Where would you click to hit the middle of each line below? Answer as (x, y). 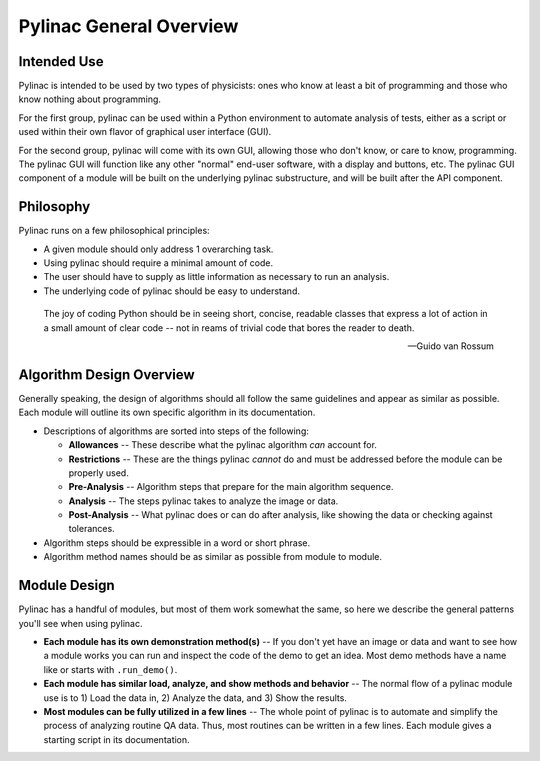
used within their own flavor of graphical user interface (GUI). (145, 132)
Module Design (66, 585)
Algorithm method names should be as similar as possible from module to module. (213, 557)
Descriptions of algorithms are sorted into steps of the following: (176, 431)
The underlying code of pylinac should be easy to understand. (171, 291)
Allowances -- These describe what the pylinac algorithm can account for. (222, 445)
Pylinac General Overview (128, 26)
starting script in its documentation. (116, 739)
